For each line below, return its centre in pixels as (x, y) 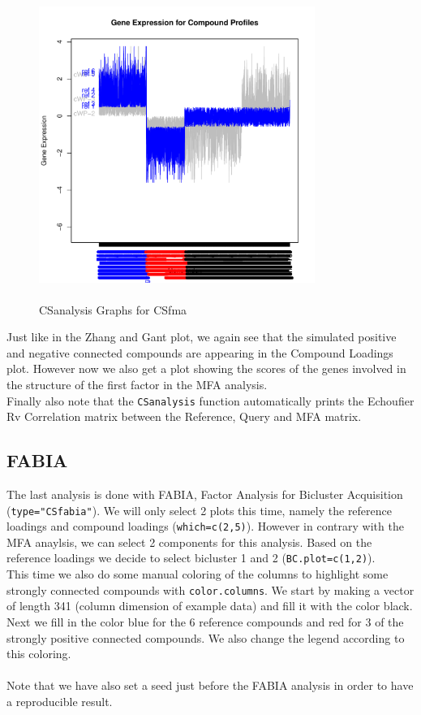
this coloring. (39, 654)
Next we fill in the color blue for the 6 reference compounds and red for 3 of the (205, 621)
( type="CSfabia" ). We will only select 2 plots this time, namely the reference (200, 510)
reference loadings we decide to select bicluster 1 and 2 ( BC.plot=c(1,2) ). (191, 558)
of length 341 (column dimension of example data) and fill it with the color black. (210, 606)
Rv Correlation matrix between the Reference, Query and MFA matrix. (184, 416)
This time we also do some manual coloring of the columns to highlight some (198, 574)
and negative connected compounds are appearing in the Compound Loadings (200, 352)
